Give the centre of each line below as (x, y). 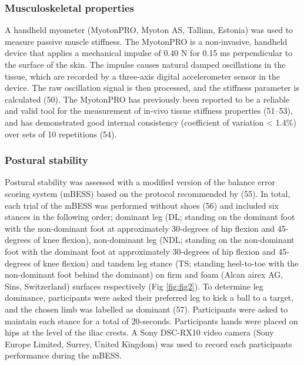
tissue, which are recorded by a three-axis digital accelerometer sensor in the (143, 76)
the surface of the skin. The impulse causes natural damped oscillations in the (145, 64)
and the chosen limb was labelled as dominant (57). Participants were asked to (146, 309)
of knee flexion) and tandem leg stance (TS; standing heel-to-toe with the (166, 263)
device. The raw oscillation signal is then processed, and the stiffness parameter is (152, 88)
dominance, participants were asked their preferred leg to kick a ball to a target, (149, 297)
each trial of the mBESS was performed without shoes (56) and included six (142, 205)
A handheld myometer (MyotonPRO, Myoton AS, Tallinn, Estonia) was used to (149, 30)
